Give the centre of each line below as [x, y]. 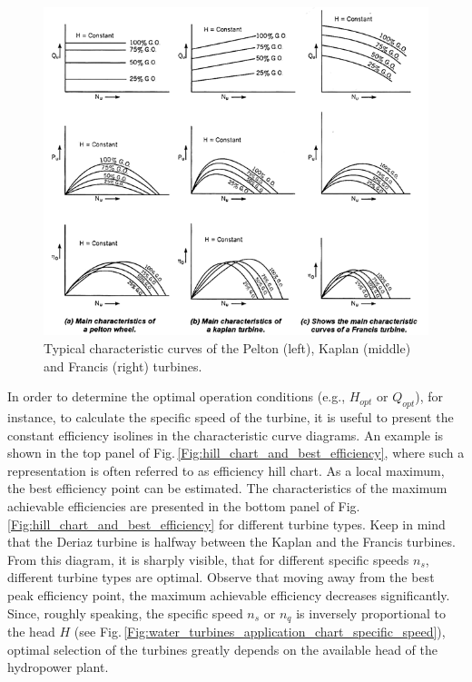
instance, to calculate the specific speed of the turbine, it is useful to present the [231, 417]
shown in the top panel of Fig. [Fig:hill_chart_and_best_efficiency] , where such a [236, 453]
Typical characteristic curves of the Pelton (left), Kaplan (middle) [227, 348]
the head [31, 632]
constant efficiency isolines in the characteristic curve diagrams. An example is [226, 435]
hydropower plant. [58, 667]
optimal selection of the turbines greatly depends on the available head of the [222, 649]
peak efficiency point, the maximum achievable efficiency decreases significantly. [229, 595]
